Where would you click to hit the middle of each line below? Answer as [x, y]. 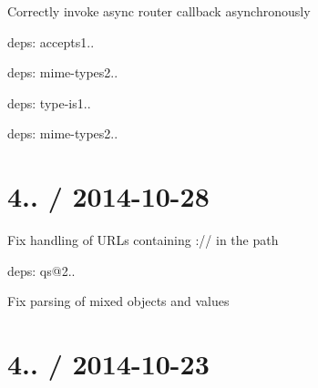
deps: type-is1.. [49, 102]
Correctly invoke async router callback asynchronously [159, 11]
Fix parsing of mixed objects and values [118, 301]
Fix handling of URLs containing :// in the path [143, 240]
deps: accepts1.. [51, 41]
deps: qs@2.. [41, 270]
